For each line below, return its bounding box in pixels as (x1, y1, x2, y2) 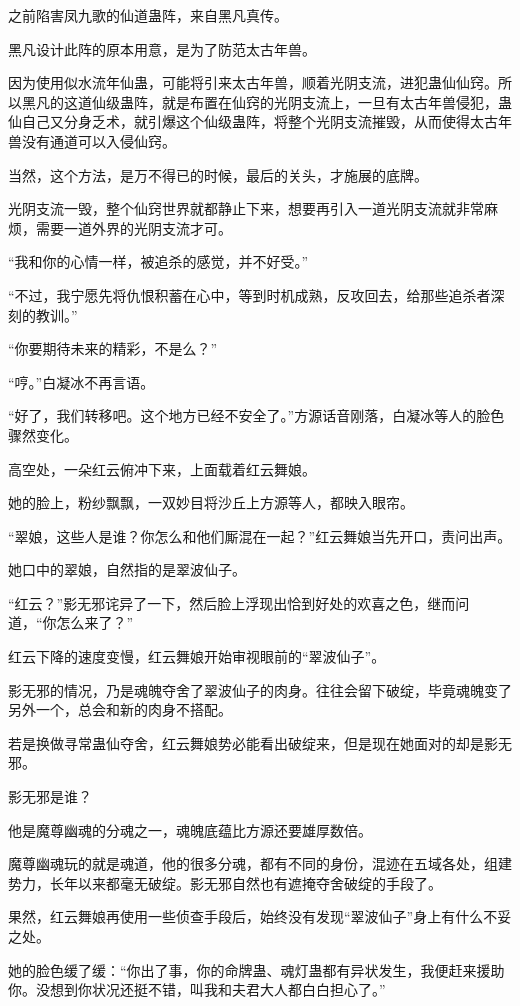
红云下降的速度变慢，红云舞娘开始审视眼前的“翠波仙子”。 (8, 646, 386, 667)
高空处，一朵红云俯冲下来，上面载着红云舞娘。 (8, 458, 316, 479)
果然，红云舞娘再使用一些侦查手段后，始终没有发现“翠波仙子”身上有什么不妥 (8, 906, 512, 927)
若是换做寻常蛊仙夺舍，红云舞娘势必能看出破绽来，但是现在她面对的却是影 (8, 732, 498, 753)
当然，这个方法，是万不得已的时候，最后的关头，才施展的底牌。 (8, 164, 428, 185)
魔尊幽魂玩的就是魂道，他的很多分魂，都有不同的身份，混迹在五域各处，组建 (8, 853, 512, 874)
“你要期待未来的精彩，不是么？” (8, 338, 218, 359)
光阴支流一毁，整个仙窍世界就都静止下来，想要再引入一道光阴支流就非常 (8, 198, 484, 219)
